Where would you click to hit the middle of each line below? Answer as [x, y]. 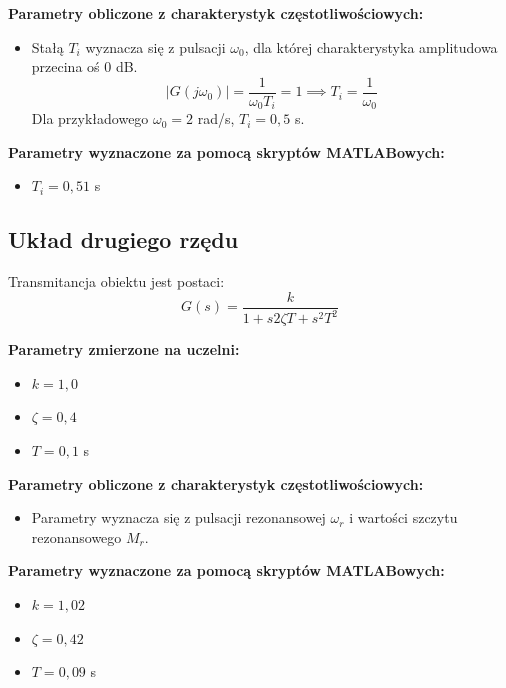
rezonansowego [76, 536]
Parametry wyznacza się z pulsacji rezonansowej [178, 517]
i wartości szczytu [403, 517]
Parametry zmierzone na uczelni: [124, 349]
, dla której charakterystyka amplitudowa [371, 46]
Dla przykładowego [90, 118]
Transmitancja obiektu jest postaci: [116, 281]
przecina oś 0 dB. [84, 66]
